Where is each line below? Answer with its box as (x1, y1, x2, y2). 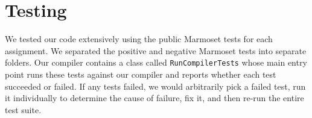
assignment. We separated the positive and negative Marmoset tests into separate (5, 44, 307, 57)
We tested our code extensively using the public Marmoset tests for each (5, 33, 273, 45)
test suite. (5, 103, 42, 116)
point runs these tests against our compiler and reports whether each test (5, 67, 276, 80)
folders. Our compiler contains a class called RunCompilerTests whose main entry (5, 56, 307, 69)
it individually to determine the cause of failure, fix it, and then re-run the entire (5, 92, 304, 104)
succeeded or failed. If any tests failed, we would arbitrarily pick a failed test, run (5, 79, 306, 92)
